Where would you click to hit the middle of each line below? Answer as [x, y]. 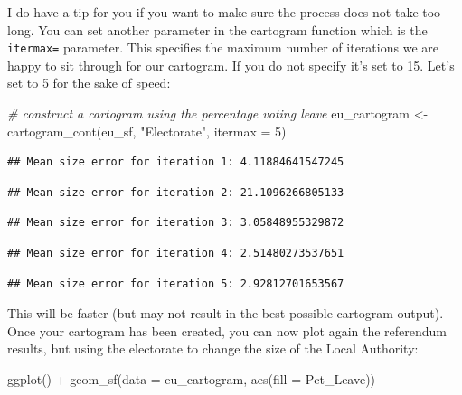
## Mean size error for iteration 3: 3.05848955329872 [176, 223]
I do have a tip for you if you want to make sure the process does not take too [224, 12]
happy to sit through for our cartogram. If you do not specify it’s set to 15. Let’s [231, 65]
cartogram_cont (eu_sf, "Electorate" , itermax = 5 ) [147, 131]
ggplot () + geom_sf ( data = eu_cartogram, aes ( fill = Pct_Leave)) [192, 378]
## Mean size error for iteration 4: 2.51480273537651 [176, 253]
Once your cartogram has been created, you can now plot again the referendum [227, 330]
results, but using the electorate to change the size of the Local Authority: [213, 348]
